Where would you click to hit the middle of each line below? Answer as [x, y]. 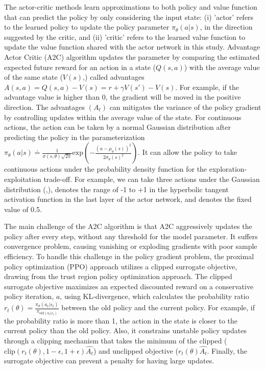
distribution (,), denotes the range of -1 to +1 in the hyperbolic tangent [116, 189]
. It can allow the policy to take [187, 152]
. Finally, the [227, 350]
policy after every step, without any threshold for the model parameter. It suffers [131, 236]
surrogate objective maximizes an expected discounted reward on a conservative [129, 286]
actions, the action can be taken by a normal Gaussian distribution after [117, 127]
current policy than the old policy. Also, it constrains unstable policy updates [126, 330]
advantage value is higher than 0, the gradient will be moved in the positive [123, 97]
